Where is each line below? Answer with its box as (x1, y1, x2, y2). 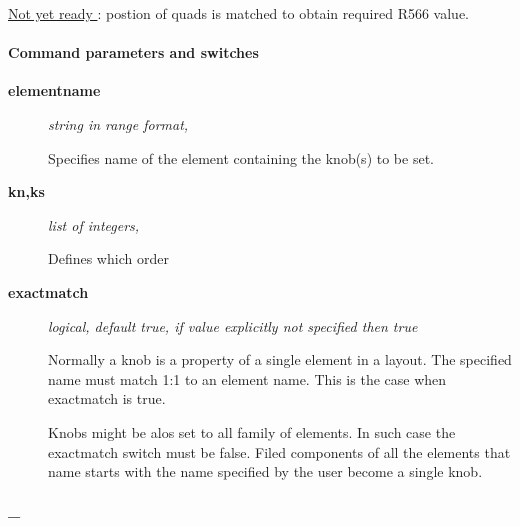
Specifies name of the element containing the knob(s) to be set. (48, 147, 434, 168)
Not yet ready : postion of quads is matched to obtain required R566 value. (8, 3, 470, 23)
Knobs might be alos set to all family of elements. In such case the (48, 421, 456, 442)
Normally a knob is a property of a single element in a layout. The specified (48, 349, 512, 370)
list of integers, (48, 214, 140, 235)
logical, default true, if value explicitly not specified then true (48, 315, 418, 336)
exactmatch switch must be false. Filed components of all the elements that (48, 441, 511, 462)
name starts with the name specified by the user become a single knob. (48, 461, 483, 482)
